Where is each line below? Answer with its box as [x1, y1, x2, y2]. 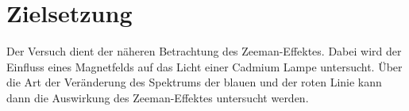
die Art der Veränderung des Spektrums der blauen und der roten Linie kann [6, 74, 382, 90]
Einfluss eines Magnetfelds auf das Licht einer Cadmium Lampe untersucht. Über [6, 58, 403, 75]
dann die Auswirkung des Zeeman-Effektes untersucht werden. [6, 89, 309, 105]
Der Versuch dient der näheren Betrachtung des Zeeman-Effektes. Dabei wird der [6, 43, 402, 59]
